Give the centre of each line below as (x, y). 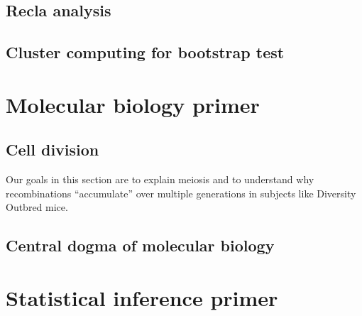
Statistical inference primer (142, 297)
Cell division (53, 149)
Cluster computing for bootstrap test (145, 52)
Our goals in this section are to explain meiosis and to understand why (160, 179)
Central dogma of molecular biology (140, 245)
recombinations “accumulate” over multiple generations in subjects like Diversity (181, 193)
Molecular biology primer (133, 104)
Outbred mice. (37, 207)
